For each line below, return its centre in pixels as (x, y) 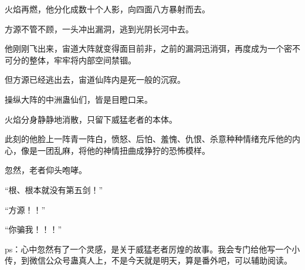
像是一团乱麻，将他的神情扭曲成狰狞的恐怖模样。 (115, 150)
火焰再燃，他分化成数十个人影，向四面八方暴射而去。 (107, 9)
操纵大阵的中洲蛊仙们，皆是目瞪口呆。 (79, 99)
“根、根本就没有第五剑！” (54, 189)
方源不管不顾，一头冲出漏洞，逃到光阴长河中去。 (99, 28)
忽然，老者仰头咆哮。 (46, 170)
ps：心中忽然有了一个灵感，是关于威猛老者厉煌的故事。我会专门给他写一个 (148, 249)
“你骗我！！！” (33, 229)
